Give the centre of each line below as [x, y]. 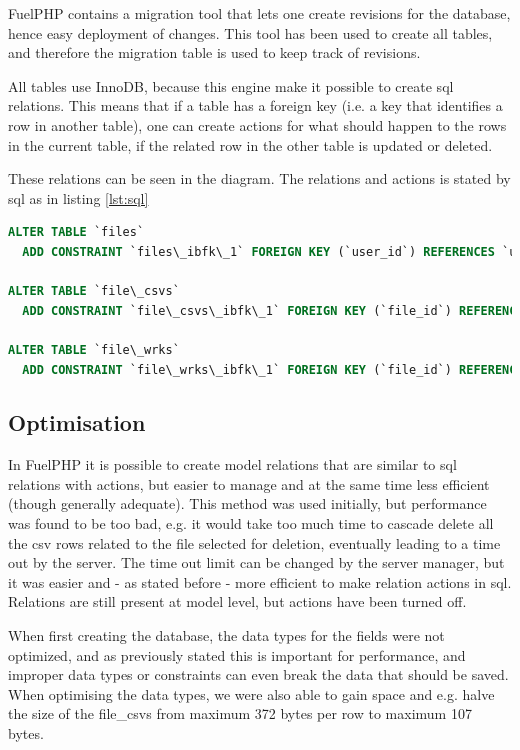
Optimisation [77, 422]
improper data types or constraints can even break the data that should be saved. [258, 674]
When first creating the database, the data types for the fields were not [226, 635]
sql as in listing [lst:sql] [78, 197]
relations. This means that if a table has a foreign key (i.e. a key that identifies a [255, 105]
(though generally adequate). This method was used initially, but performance [247, 503]
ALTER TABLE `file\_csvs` [94, 291]
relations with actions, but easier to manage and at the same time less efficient [249, 483]
